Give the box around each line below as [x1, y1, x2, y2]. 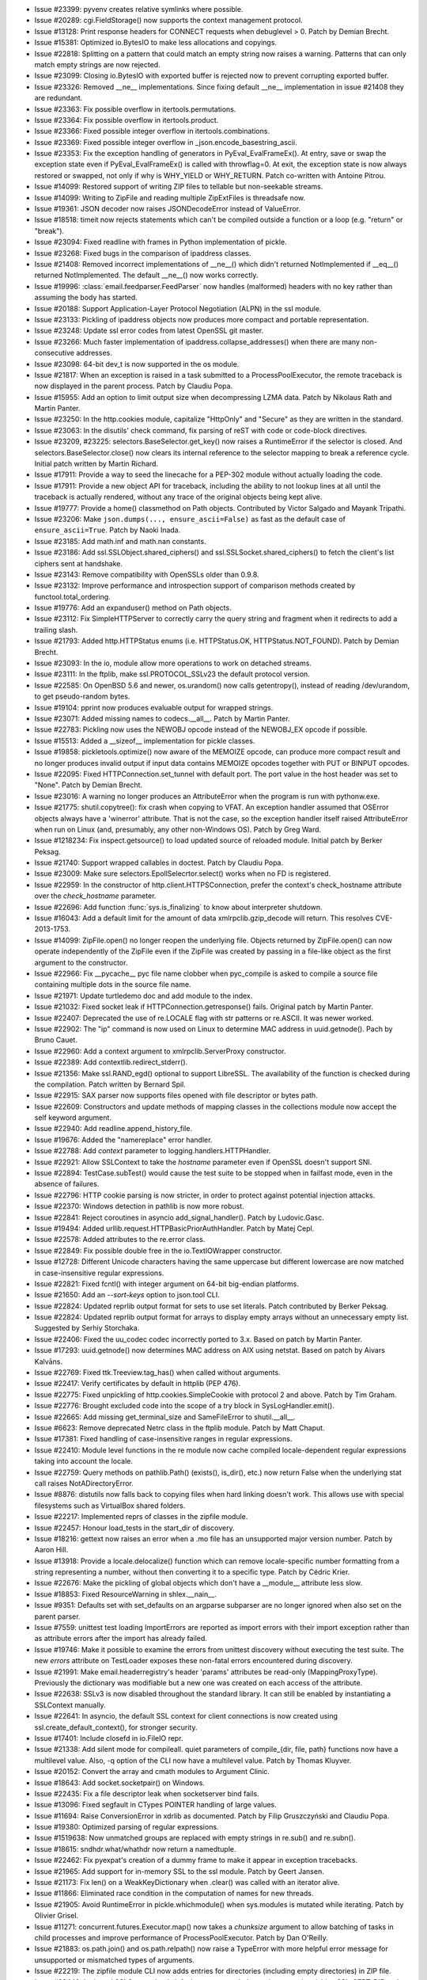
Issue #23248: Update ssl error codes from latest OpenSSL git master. [34, 326, 264, 336]
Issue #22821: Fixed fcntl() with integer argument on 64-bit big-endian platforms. [34, 1279, 300, 1289]
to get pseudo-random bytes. [34, 691, 130, 701]
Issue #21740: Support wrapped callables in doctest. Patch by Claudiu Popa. [34, 858, 284, 867]
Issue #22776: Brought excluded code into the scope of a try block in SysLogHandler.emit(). [34, 1401, 335, 1411]
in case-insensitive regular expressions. [34, 1268, 164, 1277]
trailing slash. [34, 625, 78, 634]
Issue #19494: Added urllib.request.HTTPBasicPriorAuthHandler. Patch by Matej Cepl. [34, 1224, 315, 1233]
